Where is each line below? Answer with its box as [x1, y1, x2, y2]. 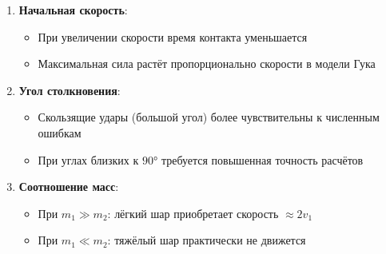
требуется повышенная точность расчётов [161, 151, 364, 168]
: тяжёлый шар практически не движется [107, 232, 306, 248]
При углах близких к [38, 151, 139, 168]
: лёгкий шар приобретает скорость [107, 204, 279, 221]
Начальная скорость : [18, 2, 128, 18]
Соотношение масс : [18, 178, 119, 195]
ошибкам [38, 124, 82, 141]
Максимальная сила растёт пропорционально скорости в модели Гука [38, 55, 376, 72]
